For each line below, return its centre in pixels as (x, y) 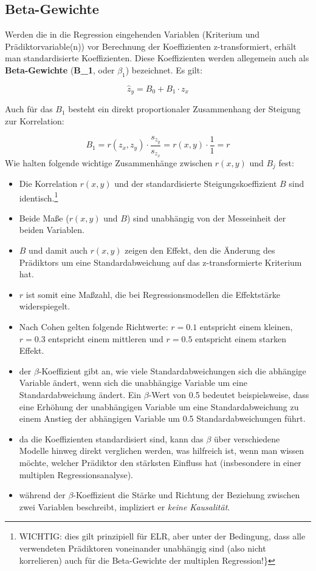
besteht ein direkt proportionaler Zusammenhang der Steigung (184, 109)
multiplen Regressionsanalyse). (76, 474)
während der (42, 495)
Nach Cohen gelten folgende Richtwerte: (94, 327)
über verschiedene (247, 438)
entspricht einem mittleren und (106, 338)
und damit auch (58, 250)
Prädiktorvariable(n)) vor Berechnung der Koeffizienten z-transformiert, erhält (151, 46)
